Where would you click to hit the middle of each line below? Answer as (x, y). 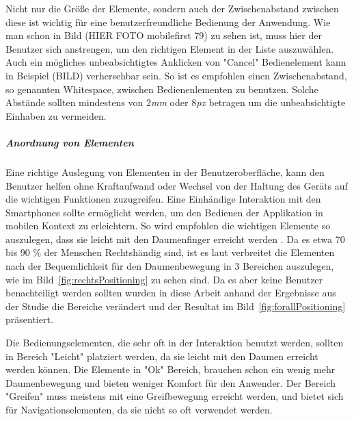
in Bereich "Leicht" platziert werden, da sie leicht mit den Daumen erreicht (162, 356)
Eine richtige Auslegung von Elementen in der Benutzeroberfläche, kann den (165, 171)
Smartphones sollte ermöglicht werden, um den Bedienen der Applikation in (164, 212)
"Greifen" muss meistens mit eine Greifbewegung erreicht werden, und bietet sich (175, 396)
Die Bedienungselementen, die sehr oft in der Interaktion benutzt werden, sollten (175, 343)
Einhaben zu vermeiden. (56, 115)
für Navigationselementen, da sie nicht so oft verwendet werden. (139, 409)
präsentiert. (29, 319)
